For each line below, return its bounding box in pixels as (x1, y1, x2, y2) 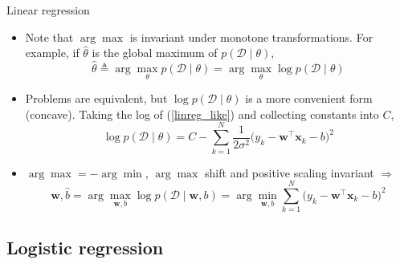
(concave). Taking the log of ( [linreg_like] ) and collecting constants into (25, 105, 379, 122)
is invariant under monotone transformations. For (129, 28, 373, 45)
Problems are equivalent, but (25, 90, 168, 107)
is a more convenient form (245, 90, 373, 107)
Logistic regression (6, 234, 164, 259)
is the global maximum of (92, 44, 218, 61)
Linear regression (6, 2, 90, 18)
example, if (25, 44, 80, 61)
